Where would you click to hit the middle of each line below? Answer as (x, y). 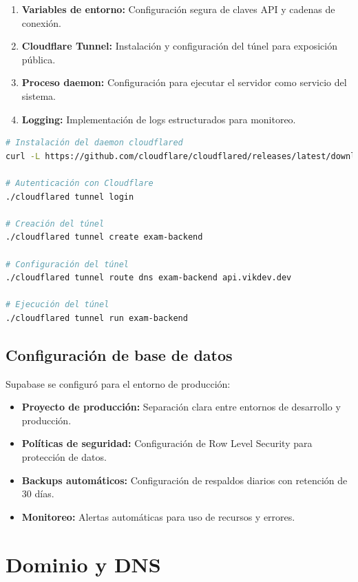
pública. (39, 59)
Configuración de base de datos (119, 354)
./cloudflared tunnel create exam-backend (104, 237)
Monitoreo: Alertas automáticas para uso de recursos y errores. (158, 516)
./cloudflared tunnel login (70, 197)
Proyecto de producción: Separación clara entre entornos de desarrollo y (181, 407)
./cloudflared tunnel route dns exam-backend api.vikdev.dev (149, 278)
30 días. (38, 493)
